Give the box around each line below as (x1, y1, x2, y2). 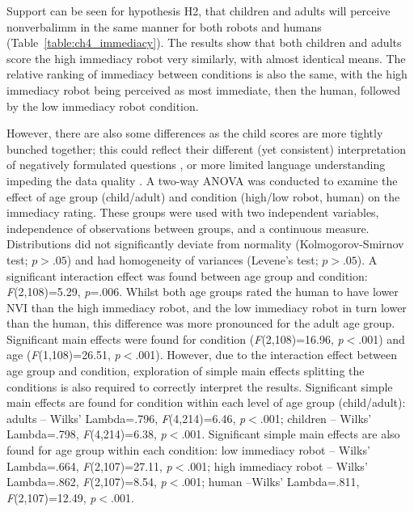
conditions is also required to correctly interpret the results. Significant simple (6, 378, 393, 395)
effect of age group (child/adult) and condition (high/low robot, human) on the (6, 188, 400, 205)
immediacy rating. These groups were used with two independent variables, (6, 204, 379, 221)
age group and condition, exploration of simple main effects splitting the (6, 362, 365, 379)
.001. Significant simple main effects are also (181, 425, 400, 442)
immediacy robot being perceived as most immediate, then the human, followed (6, 81, 401, 98)
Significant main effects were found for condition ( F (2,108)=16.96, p (6, 330, 344, 347)
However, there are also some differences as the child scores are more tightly (6, 125, 383, 142)
